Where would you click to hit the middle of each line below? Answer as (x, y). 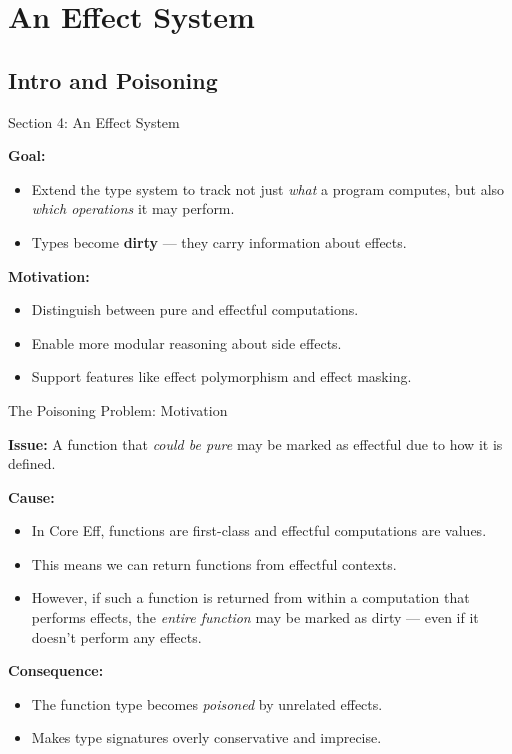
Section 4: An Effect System (94, 121)
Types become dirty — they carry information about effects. (219, 241)
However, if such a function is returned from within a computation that (250, 597)
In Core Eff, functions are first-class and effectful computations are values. (259, 530)
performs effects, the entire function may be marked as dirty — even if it (255, 617)
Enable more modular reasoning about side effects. (186, 342)
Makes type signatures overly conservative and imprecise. (206, 737)
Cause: (31, 496)
